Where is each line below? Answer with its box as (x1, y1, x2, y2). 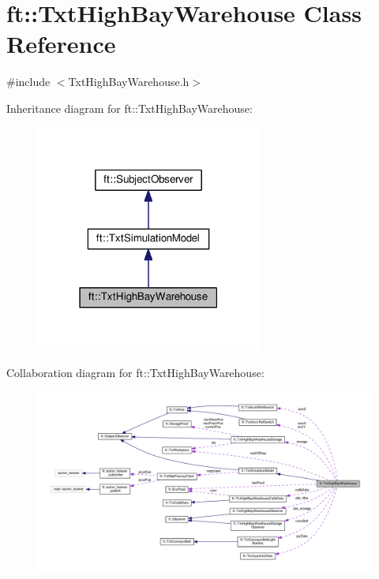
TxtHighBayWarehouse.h (68, 73, 189, 90)
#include (6, 73, 51, 90)
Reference (6, 28, 116, 60)
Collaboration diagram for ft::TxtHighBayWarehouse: (6, 364, 265, 380)
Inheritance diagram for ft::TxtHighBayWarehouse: (6, 99, 253, 116)
